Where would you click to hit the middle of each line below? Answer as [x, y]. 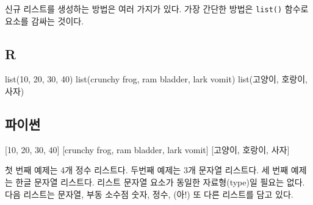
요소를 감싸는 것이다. [45, 20]
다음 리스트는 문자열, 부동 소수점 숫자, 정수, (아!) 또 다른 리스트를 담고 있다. [149, 194]
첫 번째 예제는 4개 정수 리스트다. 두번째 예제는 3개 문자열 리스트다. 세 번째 [147, 170]
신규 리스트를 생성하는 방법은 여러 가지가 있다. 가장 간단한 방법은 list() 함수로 [157, 9]
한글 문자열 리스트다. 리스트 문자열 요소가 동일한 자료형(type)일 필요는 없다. [160, 182]
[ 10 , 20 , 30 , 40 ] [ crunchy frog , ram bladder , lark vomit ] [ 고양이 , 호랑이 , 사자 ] [147, 149]
